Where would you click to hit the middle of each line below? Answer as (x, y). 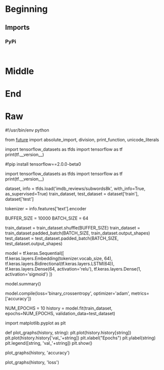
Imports (17, 27)
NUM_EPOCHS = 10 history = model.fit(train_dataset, (59, 308)
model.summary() (23, 284)
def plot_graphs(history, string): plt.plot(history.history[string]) (68, 333)
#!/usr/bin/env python (27, 130)
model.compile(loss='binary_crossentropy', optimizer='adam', (68, 293)
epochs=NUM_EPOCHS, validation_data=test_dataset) (60, 314)
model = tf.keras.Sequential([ (34, 253)
